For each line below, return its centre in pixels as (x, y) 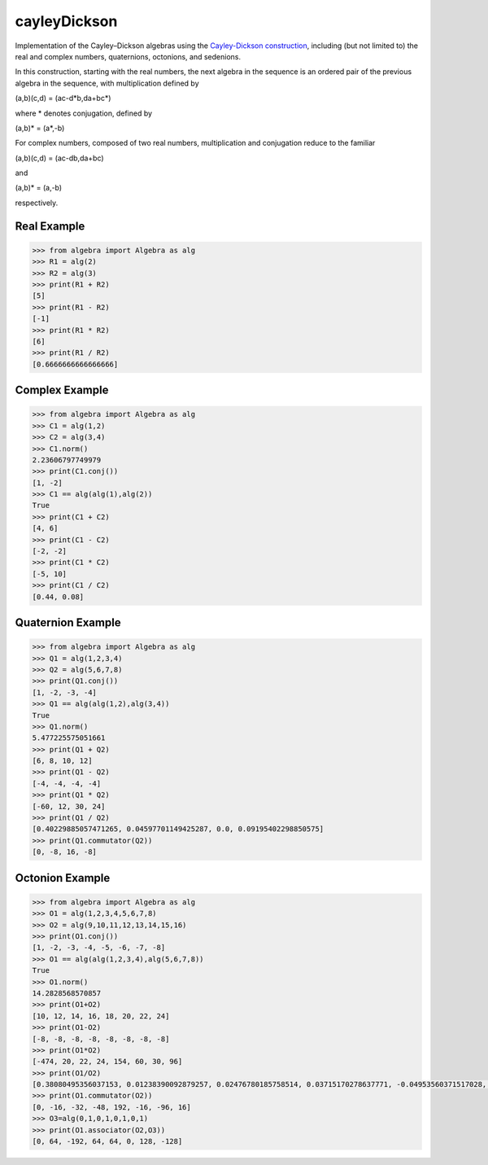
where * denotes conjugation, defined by (84, 113)
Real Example (50, 226)
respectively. (37, 203)
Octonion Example (63, 878)
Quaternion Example (68, 622)
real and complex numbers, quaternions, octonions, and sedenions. (128, 56)
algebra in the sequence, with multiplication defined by (107, 83)
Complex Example (62, 390)
